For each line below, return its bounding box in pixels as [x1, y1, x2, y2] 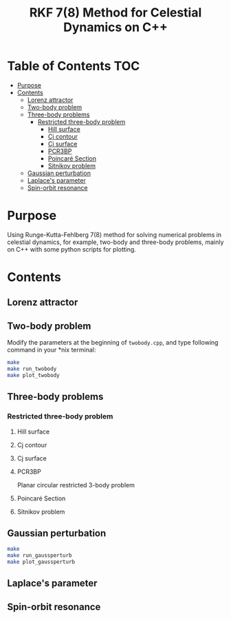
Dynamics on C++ [63, 19, 168, 35]
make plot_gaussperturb [7, 558, 76, 566]
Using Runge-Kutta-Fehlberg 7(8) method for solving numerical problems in [7, 230, 222, 239]
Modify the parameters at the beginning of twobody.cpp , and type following [7, 338, 219, 347]
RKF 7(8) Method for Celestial [29, 5, 202, 21]
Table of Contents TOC [7, 59, 140, 74]
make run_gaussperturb [7, 552, 72, 559]
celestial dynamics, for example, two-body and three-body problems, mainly [7, 238, 224, 246]
